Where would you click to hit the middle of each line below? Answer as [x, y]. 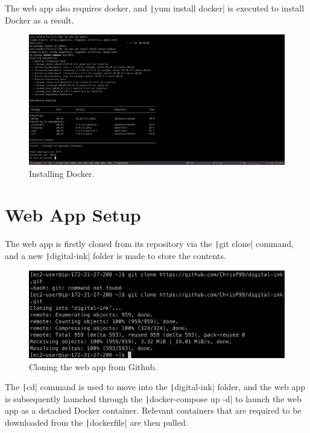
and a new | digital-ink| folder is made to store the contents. [115, 255]
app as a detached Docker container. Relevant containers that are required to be [153, 410]
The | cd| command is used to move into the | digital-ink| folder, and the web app [155, 387]
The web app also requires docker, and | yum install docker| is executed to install [155, 8]
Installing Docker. [62, 173]
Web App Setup [73, 215]
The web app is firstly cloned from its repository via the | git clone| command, [149, 244]
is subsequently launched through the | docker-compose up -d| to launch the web [153, 398]
